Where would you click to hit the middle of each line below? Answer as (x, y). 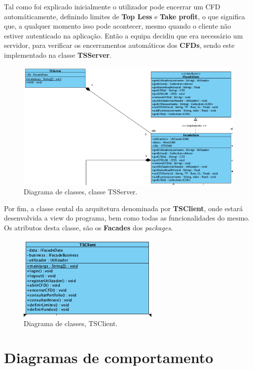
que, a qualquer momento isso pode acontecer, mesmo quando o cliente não (118, 26)
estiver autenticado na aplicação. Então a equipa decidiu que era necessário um (124, 35)
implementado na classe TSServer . (58, 55)
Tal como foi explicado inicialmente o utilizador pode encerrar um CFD (112, 6)
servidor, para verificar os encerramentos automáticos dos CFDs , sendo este (119, 45)
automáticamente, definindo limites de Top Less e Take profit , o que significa (125, 16)
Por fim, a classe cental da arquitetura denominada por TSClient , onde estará (124, 208)
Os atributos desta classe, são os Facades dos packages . (89, 227)
